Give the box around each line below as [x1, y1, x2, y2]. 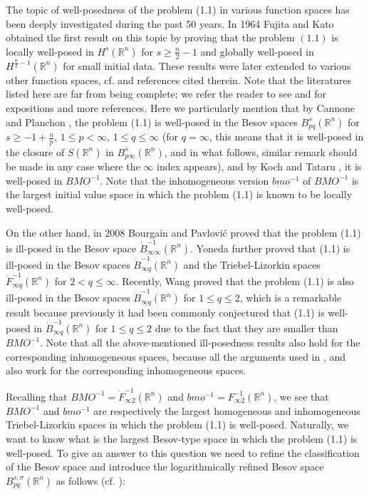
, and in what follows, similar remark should [164, 144, 358, 159]
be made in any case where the [6, 159, 140, 174]
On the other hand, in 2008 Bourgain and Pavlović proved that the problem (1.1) [6, 225, 361, 240]
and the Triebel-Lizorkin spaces [183, 257, 321, 272]
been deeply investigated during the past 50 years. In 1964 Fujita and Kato [6, 16, 334, 31]
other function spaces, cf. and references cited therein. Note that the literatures [6, 72, 352, 87]
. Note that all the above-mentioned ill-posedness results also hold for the [40, 335, 360, 350]
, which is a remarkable [239, 290, 342, 305]
